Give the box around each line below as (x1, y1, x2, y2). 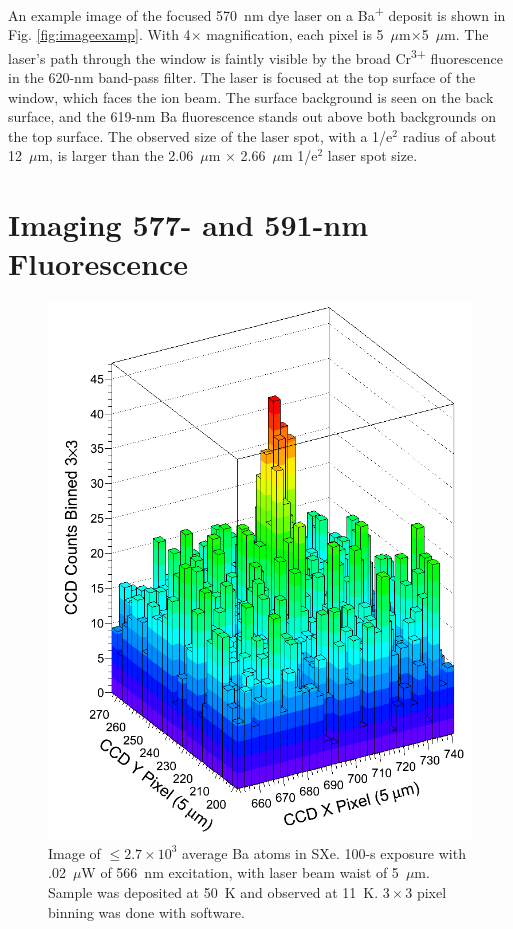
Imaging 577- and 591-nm (8, 204, 369, 245)
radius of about (402, 125, 497, 146)
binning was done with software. (48, 901, 245, 922)
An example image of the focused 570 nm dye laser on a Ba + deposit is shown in (8, 2, 506, 25)
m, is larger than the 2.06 (37, 145, 194, 166)
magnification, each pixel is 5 (206, 24, 384, 45)
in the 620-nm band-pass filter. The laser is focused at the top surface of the (8, 67, 476, 88)
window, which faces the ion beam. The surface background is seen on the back (8, 86, 494, 107)
